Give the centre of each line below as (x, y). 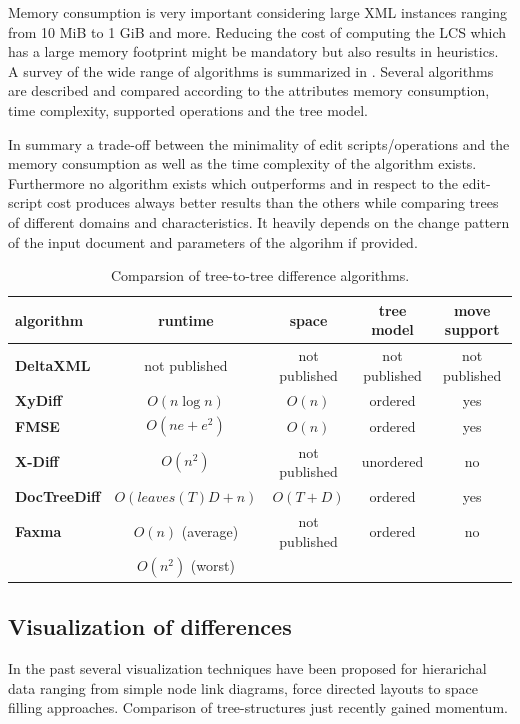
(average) (210, 530)
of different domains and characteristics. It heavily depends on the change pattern (259, 221)
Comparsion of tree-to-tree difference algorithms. (260, 275)
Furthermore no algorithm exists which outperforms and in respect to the (233, 182)
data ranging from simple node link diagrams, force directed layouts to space (243, 687)
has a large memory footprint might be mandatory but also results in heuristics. (253, 51)
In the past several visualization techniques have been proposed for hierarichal (247, 668)
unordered (392, 461)
